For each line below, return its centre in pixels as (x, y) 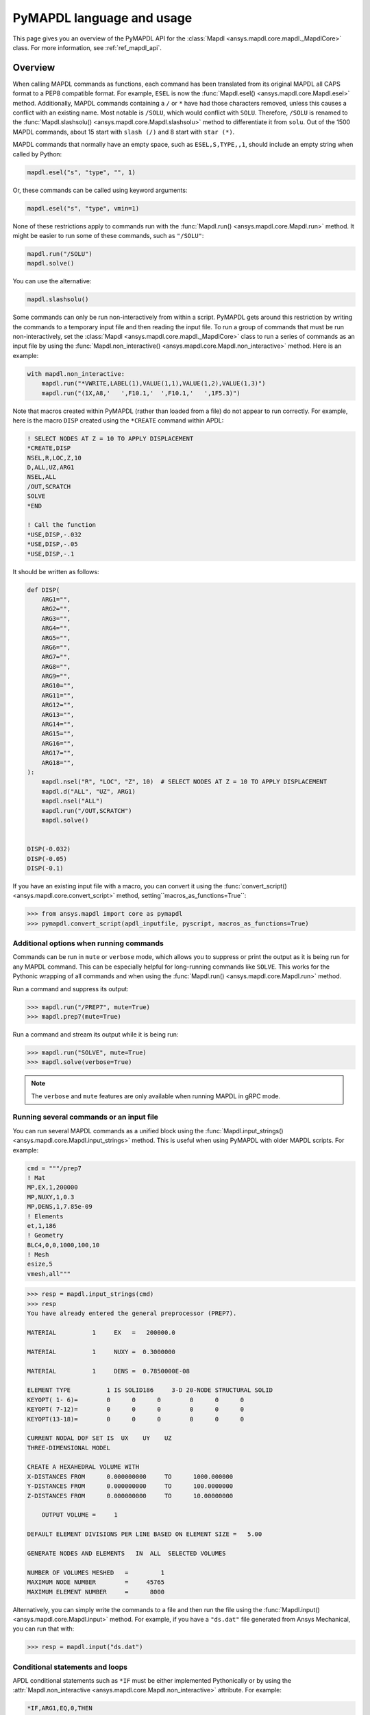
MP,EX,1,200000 (52, 1187)
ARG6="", (56, 647)
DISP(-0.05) (47, 859)
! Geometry (45, 1235)
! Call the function (61, 525)
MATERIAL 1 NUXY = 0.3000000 (101, 1352)
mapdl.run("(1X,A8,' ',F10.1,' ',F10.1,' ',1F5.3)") (141, 393)
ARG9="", (56, 676)
